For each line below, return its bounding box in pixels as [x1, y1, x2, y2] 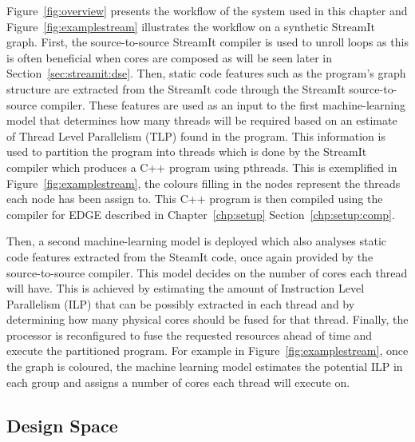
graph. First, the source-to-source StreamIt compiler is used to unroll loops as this [6, 34, 409, 50]
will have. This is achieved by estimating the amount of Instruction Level [6, 280, 365, 297]
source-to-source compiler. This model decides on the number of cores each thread [6, 264, 408, 281]
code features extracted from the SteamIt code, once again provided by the [6, 248, 373, 265]
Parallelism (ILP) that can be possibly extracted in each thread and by [6, 295, 355, 312]
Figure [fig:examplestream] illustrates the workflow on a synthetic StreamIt [6, 18, 375, 34]
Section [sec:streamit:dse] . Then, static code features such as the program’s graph [6, 65, 406, 82]
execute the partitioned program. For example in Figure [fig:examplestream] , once [6, 342, 409, 359]
